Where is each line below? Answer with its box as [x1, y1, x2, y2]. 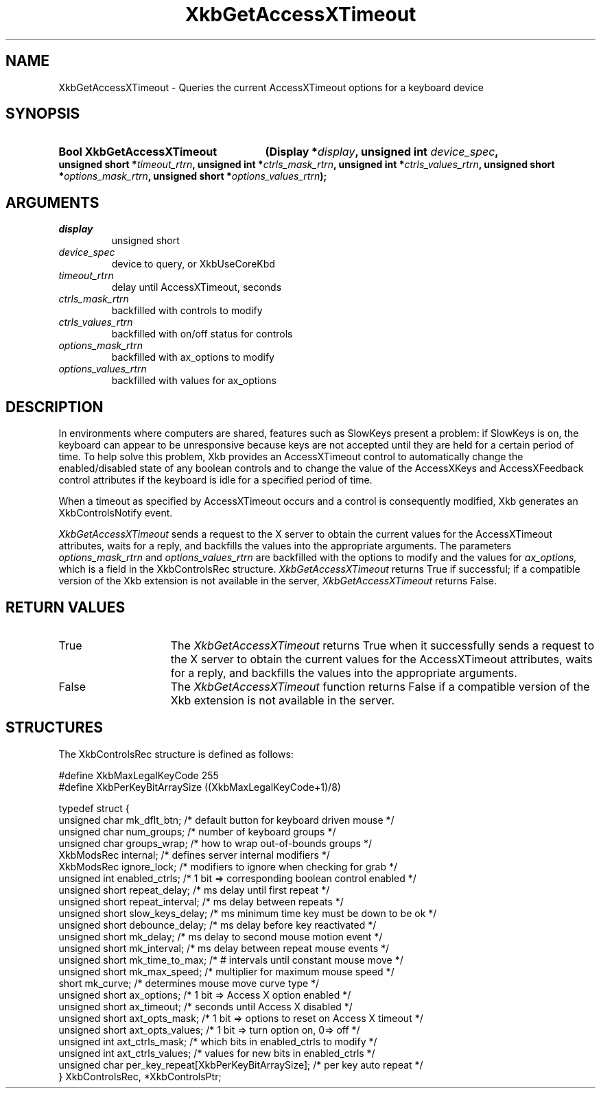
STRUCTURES [5, 719, 103, 737]
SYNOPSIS [5, 105, 80, 123]
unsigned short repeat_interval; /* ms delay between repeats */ [58, 895, 344, 907]
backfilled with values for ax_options [111, 374, 276, 387]
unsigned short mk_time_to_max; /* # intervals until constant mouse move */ [58, 953, 403, 966]
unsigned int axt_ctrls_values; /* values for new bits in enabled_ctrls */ [58, 1047, 375, 1059]
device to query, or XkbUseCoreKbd [111, 258, 275, 270]
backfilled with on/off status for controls [111, 328, 293, 340]
